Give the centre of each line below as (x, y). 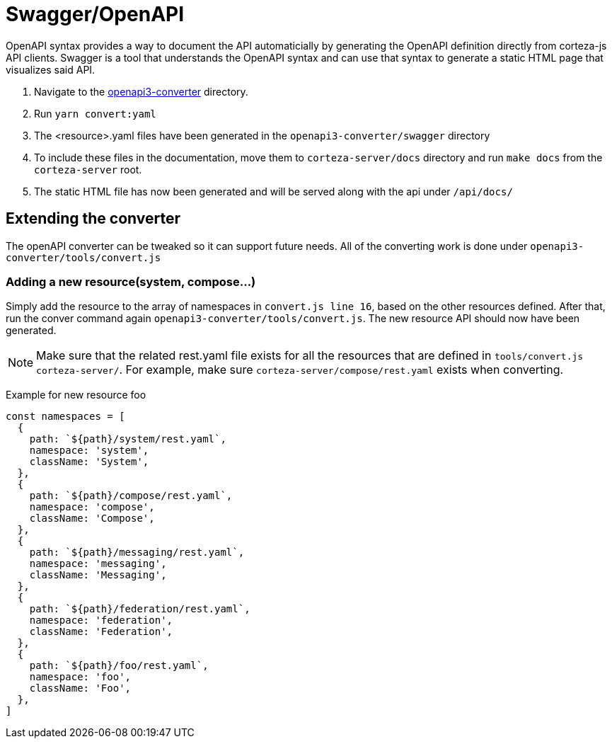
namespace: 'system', (89, 451)
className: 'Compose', (92, 519)
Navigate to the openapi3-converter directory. (141, 91)
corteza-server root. (88, 169)
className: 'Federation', (101, 632)
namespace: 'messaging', (98, 564)
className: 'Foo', (80, 688)
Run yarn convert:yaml (95, 113)
